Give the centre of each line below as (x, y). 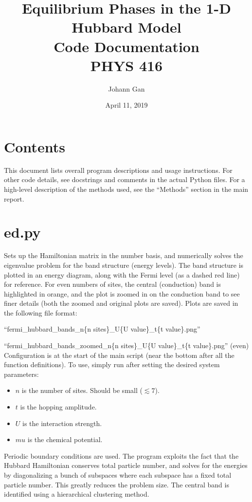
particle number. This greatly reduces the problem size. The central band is (117, 484)
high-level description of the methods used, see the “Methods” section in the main (126, 189)
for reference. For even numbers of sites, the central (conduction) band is (113, 284)
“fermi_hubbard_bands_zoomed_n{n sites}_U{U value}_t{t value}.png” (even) (126, 345)
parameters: (21, 374)
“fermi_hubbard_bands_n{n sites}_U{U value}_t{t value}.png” (102, 329)
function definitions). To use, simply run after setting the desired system (112, 364)
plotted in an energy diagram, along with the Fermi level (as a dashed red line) (122, 274)
